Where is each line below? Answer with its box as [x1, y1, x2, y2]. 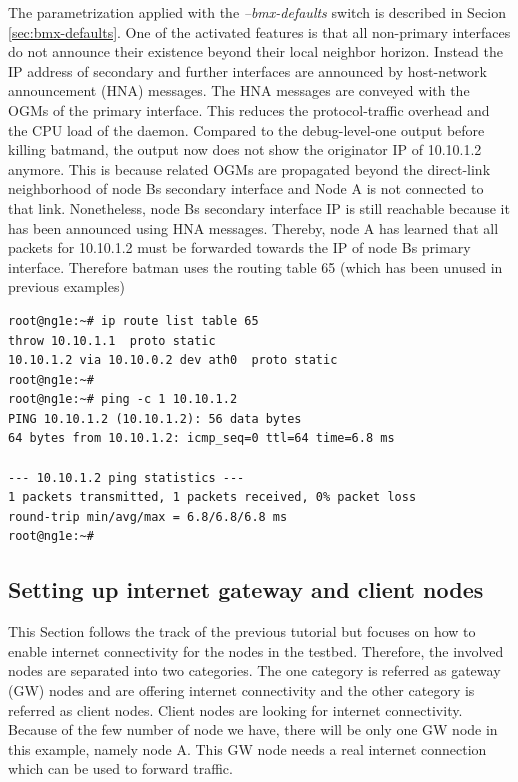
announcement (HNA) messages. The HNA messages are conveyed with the [8, 80, 470, 101]
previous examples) [8, 276, 125, 297]
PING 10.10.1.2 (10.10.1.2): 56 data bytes [8, 411, 302, 426]
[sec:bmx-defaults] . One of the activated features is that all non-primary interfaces [8, 21, 511, 42]
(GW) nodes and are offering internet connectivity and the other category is [8, 680, 475, 701]
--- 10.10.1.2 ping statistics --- [8, 470, 245, 485]
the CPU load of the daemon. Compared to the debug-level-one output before [8, 119, 485, 140]
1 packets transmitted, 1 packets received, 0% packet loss [8, 490, 417, 505]
